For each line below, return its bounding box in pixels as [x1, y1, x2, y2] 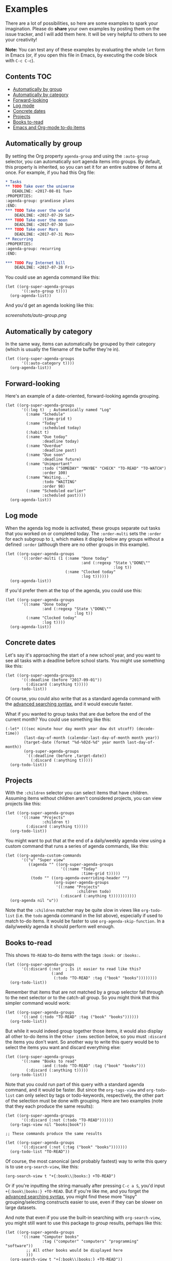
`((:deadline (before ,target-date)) [26, 753, 107, 758]
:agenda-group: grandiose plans [5, 199, 74, 204]
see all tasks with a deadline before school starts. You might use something [5, 657, 165, 664]
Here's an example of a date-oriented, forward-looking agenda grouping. [5, 393, 160, 399]
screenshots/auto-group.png [5, 312, 67, 318]
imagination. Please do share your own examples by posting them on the [5, 25, 160, 31]
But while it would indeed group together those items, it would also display [5, 1028, 163, 1034]
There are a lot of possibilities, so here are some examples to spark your [5, 20, 158, 26]
